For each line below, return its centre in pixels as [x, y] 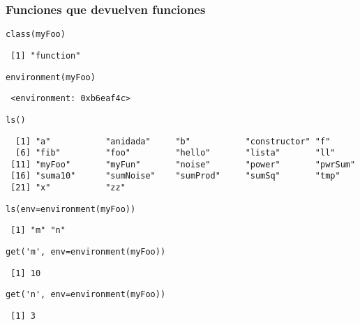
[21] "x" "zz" [68, 188]
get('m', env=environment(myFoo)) [86, 252]
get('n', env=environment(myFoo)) [86, 295]
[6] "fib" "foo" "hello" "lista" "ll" [175, 153]
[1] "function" [46, 55]
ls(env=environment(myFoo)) [71, 209]
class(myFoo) [36, 35]
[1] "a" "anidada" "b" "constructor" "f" [173, 141]
